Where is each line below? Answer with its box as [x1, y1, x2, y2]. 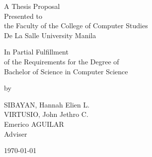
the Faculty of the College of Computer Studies [4, 20, 148, 31]
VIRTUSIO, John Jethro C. [4, 109, 88, 119]
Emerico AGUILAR [4, 118, 64, 129]
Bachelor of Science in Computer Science [4, 66, 128, 76]
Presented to [4, 10, 42, 21]
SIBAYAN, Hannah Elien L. [4, 99, 90, 109]
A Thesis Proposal [4, 1, 60, 11]
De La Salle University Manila [4, 30, 96, 40]
